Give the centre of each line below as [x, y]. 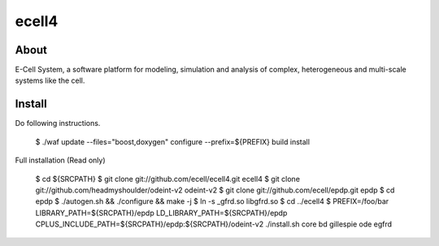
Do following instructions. [58, 123]
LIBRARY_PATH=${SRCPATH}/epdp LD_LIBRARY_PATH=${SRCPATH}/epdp [161, 213]
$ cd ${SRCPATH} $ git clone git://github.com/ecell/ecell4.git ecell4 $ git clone [168, 179]
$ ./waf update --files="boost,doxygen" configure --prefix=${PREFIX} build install [173, 141]
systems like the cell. [50, 80]
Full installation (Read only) [60, 160]
